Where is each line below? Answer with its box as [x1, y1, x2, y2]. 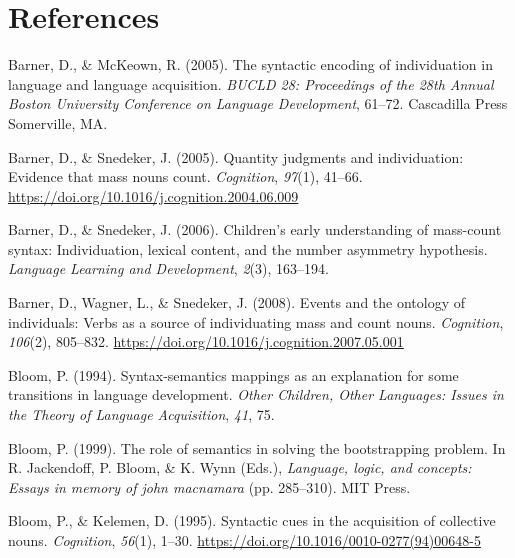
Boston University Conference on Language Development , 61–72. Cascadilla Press [8, 93, 508, 114]
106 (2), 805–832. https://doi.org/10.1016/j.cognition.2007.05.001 [8, 331, 404, 352]
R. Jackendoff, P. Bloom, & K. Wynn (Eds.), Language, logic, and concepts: [8, 457, 472, 478]
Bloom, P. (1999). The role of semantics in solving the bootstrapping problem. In [8, 437, 506, 458]
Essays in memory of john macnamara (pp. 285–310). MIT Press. [8, 476, 411, 497]
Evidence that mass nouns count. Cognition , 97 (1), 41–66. [8, 166, 363, 187]
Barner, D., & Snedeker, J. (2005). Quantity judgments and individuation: [8, 146, 464, 167]
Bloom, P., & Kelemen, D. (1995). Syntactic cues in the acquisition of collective [8, 510, 496, 531]
